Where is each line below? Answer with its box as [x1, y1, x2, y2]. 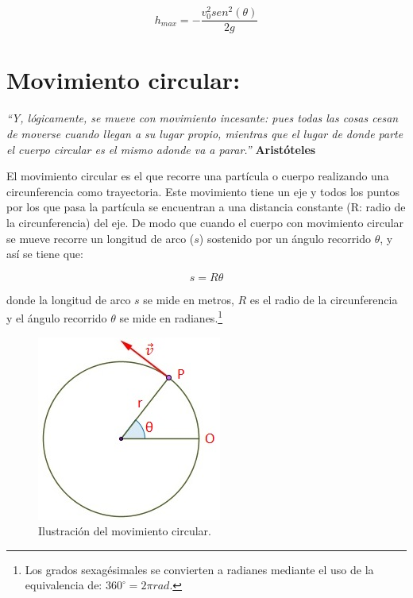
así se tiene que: [6, 245, 83, 262]
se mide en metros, [143, 291, 234, 307]
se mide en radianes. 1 [119, 307, 223, 326]
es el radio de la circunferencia [249, 291, 398, 307]
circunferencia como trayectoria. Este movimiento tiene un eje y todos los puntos [6, 183, 399, 199]
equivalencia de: [25, 577, 102, 593]
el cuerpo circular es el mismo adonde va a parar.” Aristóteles [6, 141, 316, 157]
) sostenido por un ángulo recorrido [199, 230, 372, 246]
